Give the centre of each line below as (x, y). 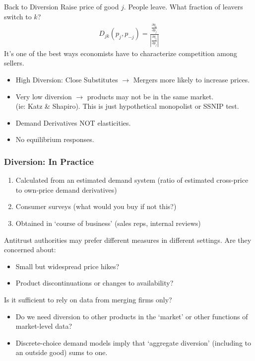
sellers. (14, 63)
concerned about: (30, 250)
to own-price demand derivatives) (66, 189)
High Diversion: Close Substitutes (67, 79)
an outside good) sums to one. (62, 352)
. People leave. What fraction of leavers (183, 6)
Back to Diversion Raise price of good (62, 6)
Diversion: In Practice (49, 161)
